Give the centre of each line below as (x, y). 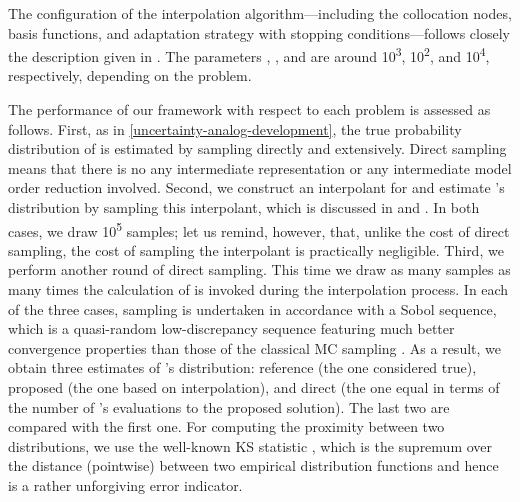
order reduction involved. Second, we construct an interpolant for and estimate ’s (256, 187)
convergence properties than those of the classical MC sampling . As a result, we (254, 347)
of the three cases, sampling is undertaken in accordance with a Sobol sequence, (252, 308)
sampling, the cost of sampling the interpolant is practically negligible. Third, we (256, 249)
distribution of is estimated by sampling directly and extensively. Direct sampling (257, 148)
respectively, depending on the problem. (130, 75)
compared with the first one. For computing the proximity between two (226, 426)
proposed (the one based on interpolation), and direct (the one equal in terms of (254, 387)
